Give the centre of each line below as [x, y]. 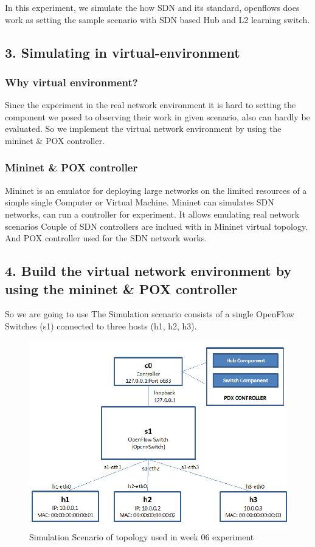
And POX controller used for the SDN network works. [106, 238]
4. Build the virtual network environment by [148, 271]
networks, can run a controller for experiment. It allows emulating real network [152, 214]
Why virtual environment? [71, 82]
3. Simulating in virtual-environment [123, 52]
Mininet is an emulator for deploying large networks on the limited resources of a [156, 190]
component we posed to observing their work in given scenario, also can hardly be [157, 116]
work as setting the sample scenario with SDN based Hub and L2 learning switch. [157, 19]
